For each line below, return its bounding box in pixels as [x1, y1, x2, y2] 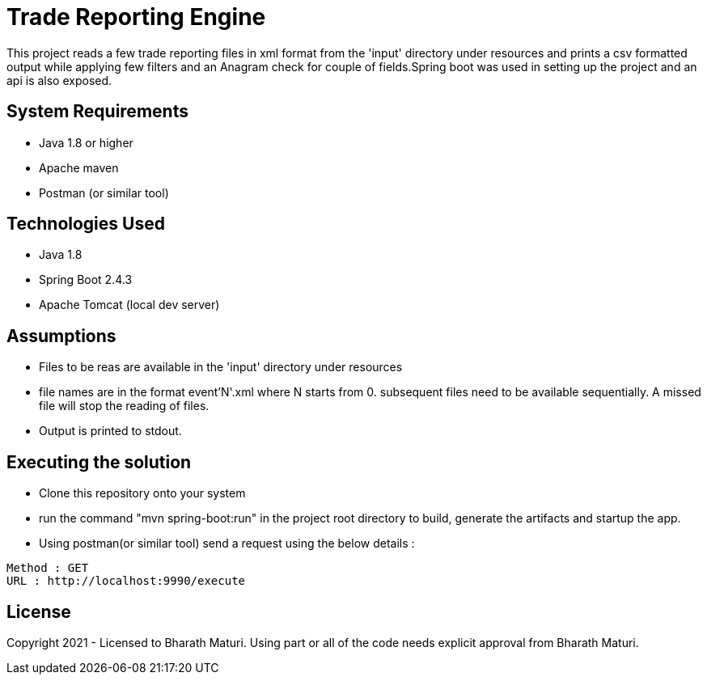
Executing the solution [6, 451, 192, 472]
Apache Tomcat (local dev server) [39, 298, 220, 312]
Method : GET [6, 561, 89, 575]
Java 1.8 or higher [39, 135, 133, 150]
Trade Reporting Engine [6, 3, 266, 31]
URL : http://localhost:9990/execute [6, 574, 246, 588]
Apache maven [39, 160, 119, 175]
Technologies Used [6, 214, 165, 235]
